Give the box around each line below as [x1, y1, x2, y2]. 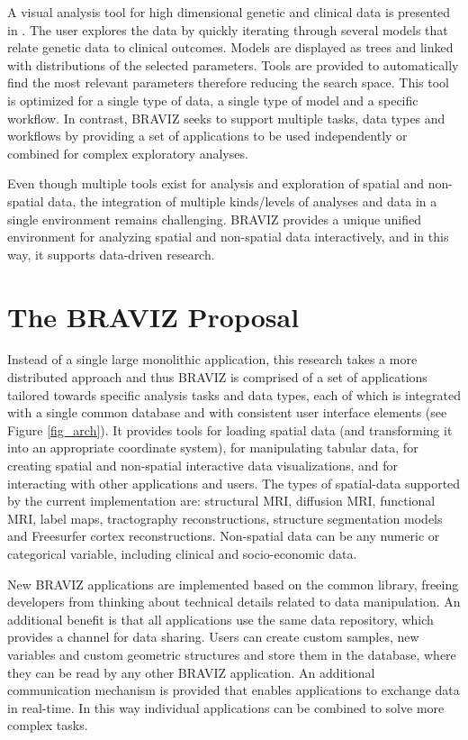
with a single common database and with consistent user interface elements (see [7, 403, 447, 422]
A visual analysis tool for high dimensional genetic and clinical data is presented [7, 3, 451, 21]
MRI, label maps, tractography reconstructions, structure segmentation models [7, 508, 443, 527]
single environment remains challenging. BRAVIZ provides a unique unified [7, 209, 422, 228]
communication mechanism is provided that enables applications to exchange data [7, 681, 460, 699]
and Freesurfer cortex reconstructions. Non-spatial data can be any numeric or [7, 526, 440, 545]
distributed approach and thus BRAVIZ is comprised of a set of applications [7, 368, 427, 387]
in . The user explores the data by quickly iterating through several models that [7, 20, 448, 39]
